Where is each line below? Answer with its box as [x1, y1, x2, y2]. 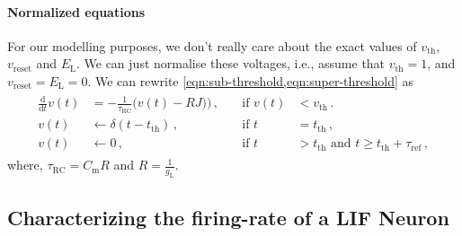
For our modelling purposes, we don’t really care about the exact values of [7, 36, 417, 55]
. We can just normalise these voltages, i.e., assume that [76, 54, 386, 73]
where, [7, 155, 43, 174]
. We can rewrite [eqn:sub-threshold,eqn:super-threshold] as [87, 71, 414, 90]
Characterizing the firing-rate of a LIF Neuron [7, 203, 449, 231]
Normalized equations [7, 2, 146, 21]
